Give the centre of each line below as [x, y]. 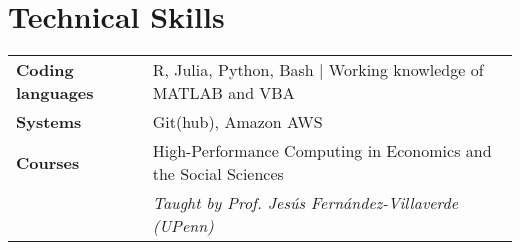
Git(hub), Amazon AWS [237, 122]
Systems [49, 122]
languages [55, 93]
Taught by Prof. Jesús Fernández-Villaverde [305, 203]
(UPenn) [183, 226]
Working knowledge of [406, 70]
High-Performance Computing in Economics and [322, 151]
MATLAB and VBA [223, 93]
